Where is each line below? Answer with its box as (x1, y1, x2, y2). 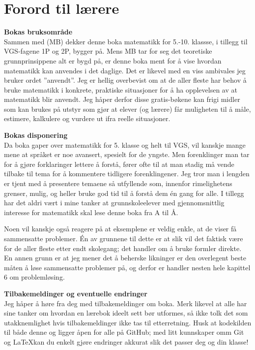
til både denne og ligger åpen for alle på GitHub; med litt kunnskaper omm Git (4, 327, 244, 337)
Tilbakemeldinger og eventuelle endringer (4, 288, 147, 298)
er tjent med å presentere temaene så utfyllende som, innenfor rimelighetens (4, 178, 232, 189)
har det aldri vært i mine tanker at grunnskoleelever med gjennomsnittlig (4, 197, 225, 208)
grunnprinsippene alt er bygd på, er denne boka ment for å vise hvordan (4, 55, 222, 65)
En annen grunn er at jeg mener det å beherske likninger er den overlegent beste (4, 253, 246, 263)
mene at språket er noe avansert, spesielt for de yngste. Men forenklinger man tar (4, 149, 250, 159)
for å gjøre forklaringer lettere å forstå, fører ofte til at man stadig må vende (4, 159, 234, 169)
